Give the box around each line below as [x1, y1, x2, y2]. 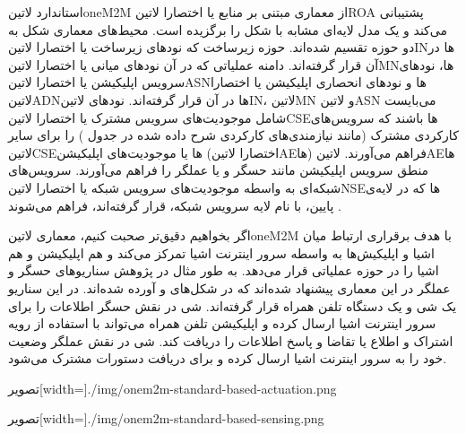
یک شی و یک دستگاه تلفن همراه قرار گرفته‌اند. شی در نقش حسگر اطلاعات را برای [8, 296, 457, 315]
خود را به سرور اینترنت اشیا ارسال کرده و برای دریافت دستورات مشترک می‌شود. [8, 349, 447, 368]
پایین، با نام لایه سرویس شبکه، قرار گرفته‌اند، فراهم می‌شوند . [8, 195, 341, 214]
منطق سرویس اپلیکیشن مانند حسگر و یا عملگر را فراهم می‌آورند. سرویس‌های [8, 161, 429, 179]
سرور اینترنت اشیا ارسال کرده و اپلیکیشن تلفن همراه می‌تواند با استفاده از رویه [8, 314, 436, 333]
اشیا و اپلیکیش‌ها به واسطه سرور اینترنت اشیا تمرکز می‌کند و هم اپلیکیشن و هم [8, 243, 435, 262]
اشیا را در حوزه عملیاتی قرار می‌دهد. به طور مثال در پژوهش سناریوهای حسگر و [8, 261, 439, 280]
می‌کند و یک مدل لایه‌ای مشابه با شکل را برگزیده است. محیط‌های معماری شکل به [8, 20, 447, 39]
